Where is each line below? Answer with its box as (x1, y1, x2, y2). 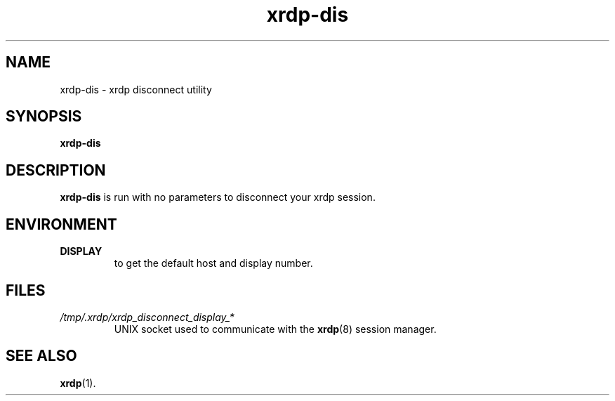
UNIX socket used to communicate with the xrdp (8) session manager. (114, 322, 437, 335)
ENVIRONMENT (6, 215, 117, 233)
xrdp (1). (60, 376, 96, 389)
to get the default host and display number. (114, 257, 313, 270)
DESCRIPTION (6, 161, 106, 179)
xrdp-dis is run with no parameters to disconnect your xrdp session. (60, 191, 376, 204)
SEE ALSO (6, 347, 77, 365)
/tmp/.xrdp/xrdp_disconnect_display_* (60, 310, 234, 323)
